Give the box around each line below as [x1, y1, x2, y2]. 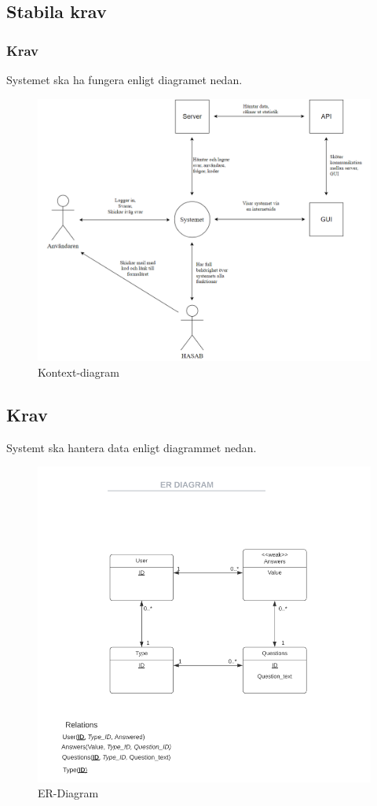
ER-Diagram [38, 785, 99, 801]
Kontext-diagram [38, 363, 119, 380]
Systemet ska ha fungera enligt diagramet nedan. [6, 72, 243, 87]
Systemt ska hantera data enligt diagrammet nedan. [6, 439, 257, 455]
